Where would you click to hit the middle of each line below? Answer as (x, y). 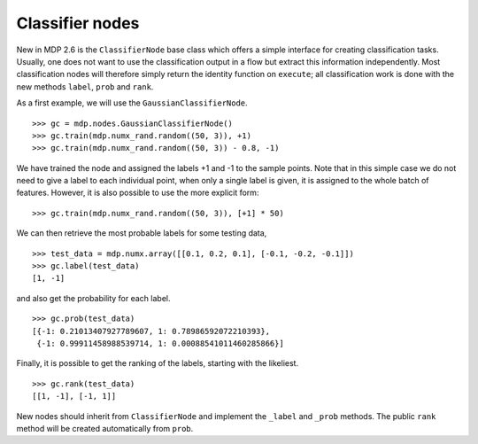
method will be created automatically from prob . (105, 428)
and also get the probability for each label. (93, 298)
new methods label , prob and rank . (85, 86)
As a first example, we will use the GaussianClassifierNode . (132, 103)
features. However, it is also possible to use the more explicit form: (138, 193)
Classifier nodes (78, 23)
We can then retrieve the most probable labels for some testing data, (142, 233)
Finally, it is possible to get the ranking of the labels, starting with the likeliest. (158, 363)
